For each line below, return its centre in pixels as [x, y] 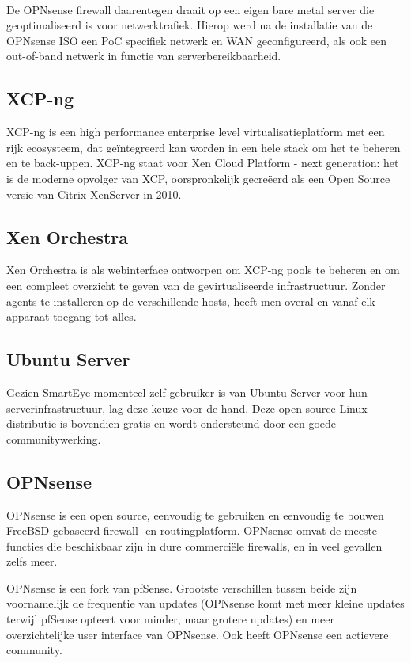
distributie [32, 423]
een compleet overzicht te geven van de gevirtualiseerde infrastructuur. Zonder [196, 285]
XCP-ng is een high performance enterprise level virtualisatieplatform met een [196, 132]
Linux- [355, 408]
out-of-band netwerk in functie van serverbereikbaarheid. [144, 56]
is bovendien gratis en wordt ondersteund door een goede [198, 423]
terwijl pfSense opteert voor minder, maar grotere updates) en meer [171, 619]
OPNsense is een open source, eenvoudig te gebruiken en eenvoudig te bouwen [195, 514]
